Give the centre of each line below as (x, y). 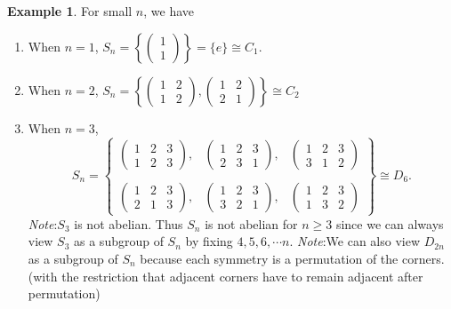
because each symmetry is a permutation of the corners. (292, 258)
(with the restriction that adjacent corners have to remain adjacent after (225, 276)
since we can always (390, 223)
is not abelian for (251, 223)
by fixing (209, 241)
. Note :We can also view (355, 241)
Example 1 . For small (70, 11)
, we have (169, 11)
